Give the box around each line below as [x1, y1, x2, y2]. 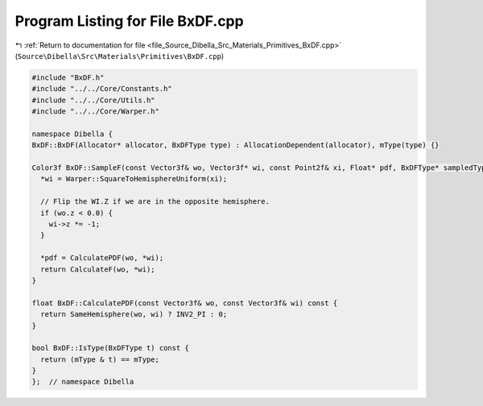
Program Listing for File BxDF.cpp [14, 12, 245, 30]
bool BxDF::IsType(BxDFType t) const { [31, 343, 189, 353]
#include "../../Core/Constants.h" [31, 85, 172, 93]
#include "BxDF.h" [31, 72, 105, 82]
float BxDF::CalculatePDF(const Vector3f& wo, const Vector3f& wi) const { [31, 298, 338, 308]
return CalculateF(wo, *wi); [40, 264, 156, 274]
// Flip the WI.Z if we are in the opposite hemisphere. [40, 197, 270, 206]
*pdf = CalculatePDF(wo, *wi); [40, 254, 164, 263]
